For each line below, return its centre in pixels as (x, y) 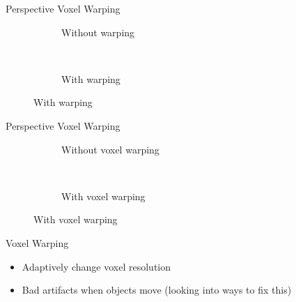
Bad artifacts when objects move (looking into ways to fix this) (157, 290)
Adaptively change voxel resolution (96, 266)
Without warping (98, 32)
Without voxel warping (110, 149)
